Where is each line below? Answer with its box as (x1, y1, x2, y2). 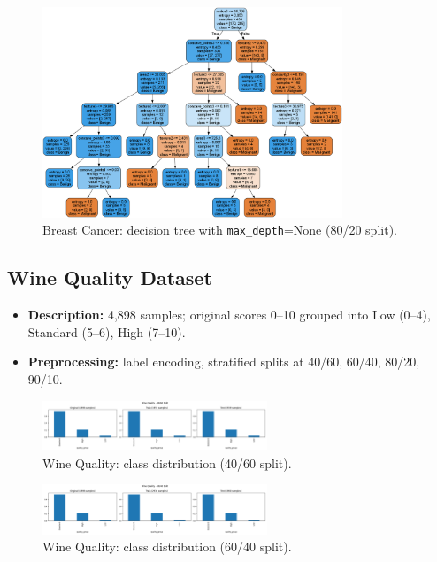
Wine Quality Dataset (7, 264, 212, 291)
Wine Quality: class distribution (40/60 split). (42, 453, 292, 472)
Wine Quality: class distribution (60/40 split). (42, 537, 292, 556)
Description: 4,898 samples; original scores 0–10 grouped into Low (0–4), (27, 305, 431, 324)
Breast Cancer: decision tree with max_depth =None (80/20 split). (42, 220, 397, 239)
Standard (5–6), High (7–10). (27, 322, 186, 341)
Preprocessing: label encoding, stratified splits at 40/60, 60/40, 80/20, (27, 352, 420, 371)
